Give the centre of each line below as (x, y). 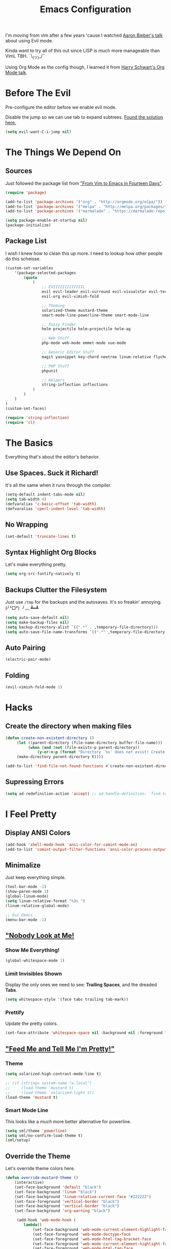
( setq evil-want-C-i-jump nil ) (38, 132)
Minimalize (23, 865)
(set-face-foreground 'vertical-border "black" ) (67, 1201)
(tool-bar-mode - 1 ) (26, 887)
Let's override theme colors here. (40, 1169)
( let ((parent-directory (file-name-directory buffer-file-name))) (90, 743)
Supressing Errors (35, 782)
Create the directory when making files (68, 726)
